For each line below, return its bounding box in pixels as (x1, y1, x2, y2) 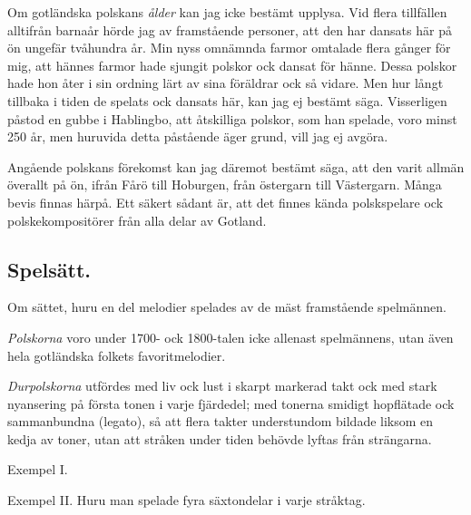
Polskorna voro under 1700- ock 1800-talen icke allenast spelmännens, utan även (7, 327, 454, 346)
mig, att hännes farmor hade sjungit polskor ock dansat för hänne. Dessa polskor (7, 55, 457, 74)
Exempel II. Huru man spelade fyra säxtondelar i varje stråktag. (7, 491, 366, 510)
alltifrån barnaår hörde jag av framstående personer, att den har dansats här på (7, 20, 452, 39)
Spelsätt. (7, 255, 92, 283)
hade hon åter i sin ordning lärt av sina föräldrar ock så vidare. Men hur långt (7, 73, 444, 92)
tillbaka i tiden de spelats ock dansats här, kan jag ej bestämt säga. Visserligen (7, 91, 447, 110)
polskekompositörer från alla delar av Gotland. (7, 210, 267, 229)
